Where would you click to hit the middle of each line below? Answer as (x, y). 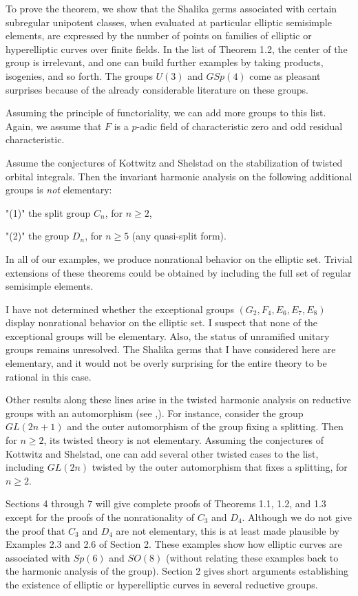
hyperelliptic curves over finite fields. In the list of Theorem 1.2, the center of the (177, 49)
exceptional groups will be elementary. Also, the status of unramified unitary (168, 336)
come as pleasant (285, 75)
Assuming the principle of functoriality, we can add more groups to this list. (166, 113)
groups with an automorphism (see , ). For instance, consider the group (155, 413)
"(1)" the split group (48, 212)
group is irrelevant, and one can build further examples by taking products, (165, 62)
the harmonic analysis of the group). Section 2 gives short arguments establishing (177, 571)
